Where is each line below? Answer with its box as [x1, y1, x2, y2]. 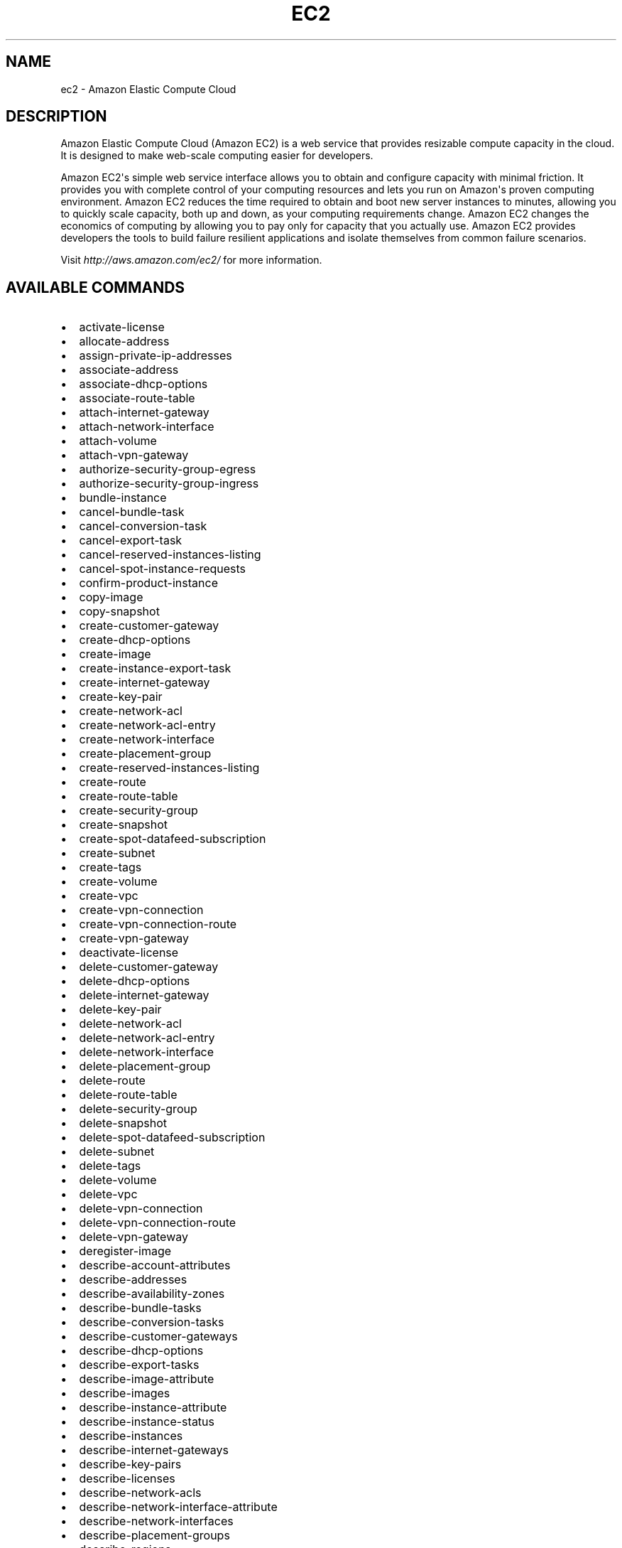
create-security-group [79, 803, 198, 818]
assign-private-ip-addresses [79, 348, 232, 363]
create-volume [79, 874, 158, 889]
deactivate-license [79, 945, 179, 960]
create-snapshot [79, 817, 168, 832]
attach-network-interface [79, 419, 214, 434]
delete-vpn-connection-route [79, 1215, 236, 1230]
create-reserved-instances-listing [79, 760, 260, 775]
